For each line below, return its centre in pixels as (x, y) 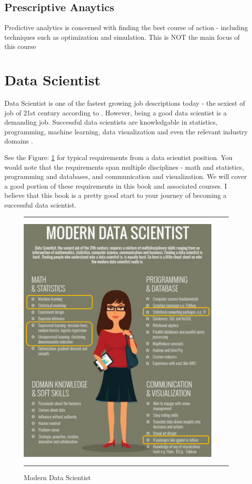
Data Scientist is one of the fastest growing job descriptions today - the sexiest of (125, 103)
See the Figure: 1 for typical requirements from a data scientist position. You (119, 157)
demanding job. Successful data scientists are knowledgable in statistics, (111, 122)
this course (20, 46)
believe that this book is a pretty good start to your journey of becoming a (116, 195)
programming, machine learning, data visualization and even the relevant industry (126, 131)
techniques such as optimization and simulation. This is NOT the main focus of (122, 37)
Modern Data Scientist (57, 477)
